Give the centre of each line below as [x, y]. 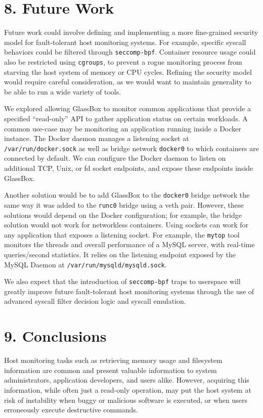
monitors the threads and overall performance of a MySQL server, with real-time [129, 244]
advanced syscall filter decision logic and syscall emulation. [95, 301]
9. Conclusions [55, 336]
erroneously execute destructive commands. [71, 410]
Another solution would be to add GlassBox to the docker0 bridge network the [127, 195]
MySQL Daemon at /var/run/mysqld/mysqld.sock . [85, 264]
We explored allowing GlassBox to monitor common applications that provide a [127, 108]
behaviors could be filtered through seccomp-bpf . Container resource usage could [130, 52]
